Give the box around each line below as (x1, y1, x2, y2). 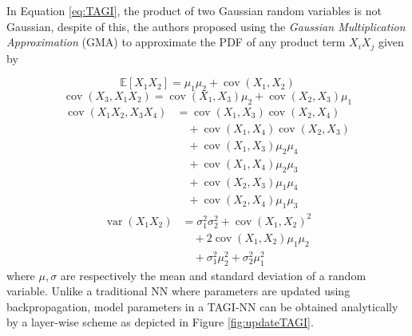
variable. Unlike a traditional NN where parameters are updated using (6, 283, 351, 299)
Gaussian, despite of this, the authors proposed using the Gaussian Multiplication (6, 18, 406, 34)
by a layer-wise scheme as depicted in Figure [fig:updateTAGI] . (6, 314, 314, 330)
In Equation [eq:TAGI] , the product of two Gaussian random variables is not (6, 2, 382, 18)
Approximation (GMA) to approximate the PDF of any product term (6, 34, 346, 50)
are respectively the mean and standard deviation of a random (60, 267, 366, 283)
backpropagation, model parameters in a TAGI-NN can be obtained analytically (6, 298, 398, 314)
